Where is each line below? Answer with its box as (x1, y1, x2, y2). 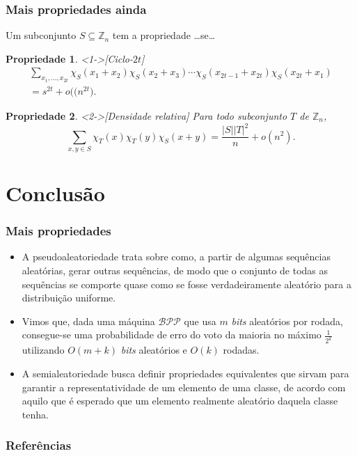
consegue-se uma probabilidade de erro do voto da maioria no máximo (22, 327, 322, 342)
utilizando (22, 343, 65, 357)
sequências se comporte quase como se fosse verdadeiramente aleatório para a (22, 276, 351, 291)
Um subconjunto (6, 28, 77, 42)
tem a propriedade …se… (112, 28, 216, 42)
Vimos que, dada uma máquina (22, 313, 155, 328)
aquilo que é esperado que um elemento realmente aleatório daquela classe (22, 393, 338, 408)
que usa (184, 313, 216, 328)
